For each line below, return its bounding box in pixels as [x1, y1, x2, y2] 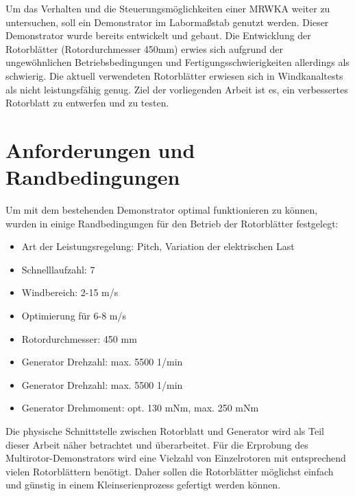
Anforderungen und [5, 135, 195, 164]
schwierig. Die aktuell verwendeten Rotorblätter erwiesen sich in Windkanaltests [5, 68, 343, 82]
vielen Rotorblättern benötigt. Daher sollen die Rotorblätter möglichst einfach [5, 464, 334, 478]
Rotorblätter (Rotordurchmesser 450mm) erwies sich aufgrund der [5, 41, 284, 56]
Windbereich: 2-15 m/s [21, 285, 119, 300]
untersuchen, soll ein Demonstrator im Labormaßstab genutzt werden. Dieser [5, 14, 329, 29]
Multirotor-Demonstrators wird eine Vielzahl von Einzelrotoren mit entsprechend [5, 451, 346, 465]
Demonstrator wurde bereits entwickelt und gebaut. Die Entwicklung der [5, 28, 311, 43]
